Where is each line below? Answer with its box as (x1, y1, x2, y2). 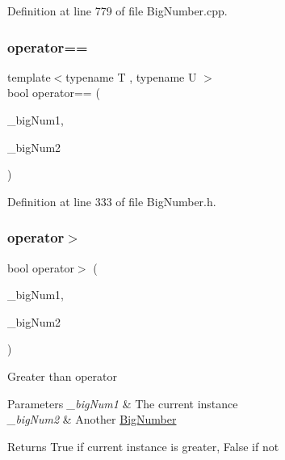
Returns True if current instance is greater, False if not (7, 437, 279, 454)
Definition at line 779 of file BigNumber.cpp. (7, 2, 228, 19)
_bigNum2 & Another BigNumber (7, 411, 177, 428)
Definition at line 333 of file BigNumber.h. (7, 192, 216, 209)
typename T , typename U (65, 68, 197, 85)
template (7, 68, 51, 85)
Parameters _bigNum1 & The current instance (7, 395, 238, 411)
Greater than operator (7, 367, 117, 384)
